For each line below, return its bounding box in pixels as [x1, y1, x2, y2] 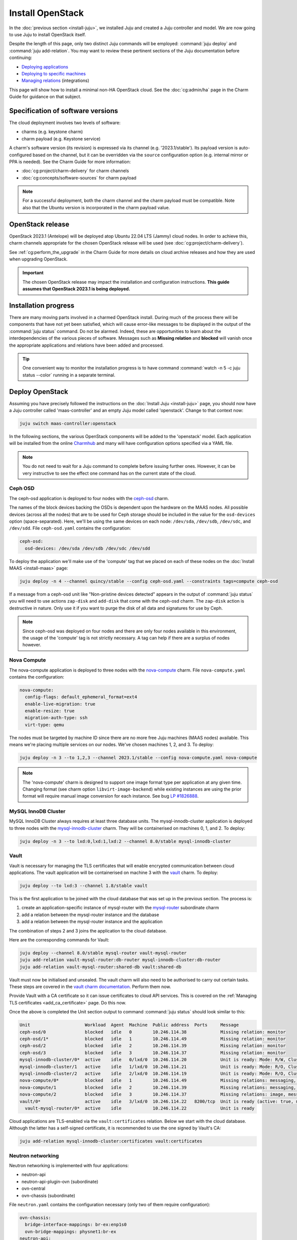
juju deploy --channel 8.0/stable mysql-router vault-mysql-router [19, 950, 187, 956]
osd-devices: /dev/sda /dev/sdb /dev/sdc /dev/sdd [25, 546, 150, 551]
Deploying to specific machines [21, 70, 86, 76]
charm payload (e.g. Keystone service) [21, 135, 101, 141]
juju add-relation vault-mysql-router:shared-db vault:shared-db [19, 964, 182, 970]
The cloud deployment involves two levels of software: [9, 120, 121, 125]
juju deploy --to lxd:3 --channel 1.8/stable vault [19, 883, 148, 888]
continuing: [9, 55, 32, 61]
